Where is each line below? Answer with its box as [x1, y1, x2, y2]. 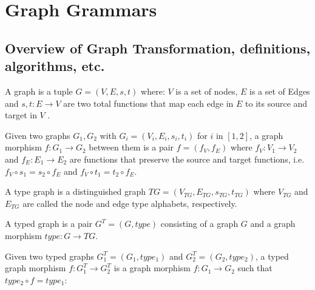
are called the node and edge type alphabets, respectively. [22, 197, 237, 209]
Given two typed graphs [5, 249, 94, 262]
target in [5, 109, 37, 121]
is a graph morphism [113, 261, 191, 274]
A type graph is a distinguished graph [5, 185, 146, 198]
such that [237, 261, 273, 274]
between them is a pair [89, 141, 174, 153]
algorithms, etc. [5, 56, 105, 75]
